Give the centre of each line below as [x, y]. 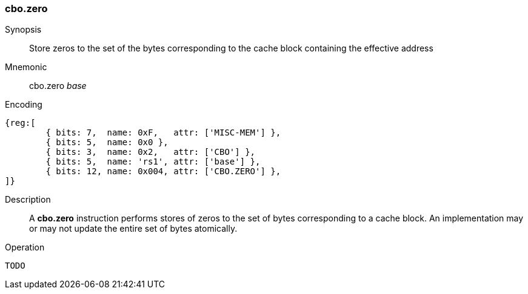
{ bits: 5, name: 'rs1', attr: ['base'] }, [153, 162]
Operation [25, 247]
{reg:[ [20, 123]
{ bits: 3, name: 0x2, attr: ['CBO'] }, [151, 152]
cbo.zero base [58, 86]
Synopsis [23, 30]
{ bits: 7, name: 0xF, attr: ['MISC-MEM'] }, [163, 133]
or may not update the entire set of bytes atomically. [133, 229]
